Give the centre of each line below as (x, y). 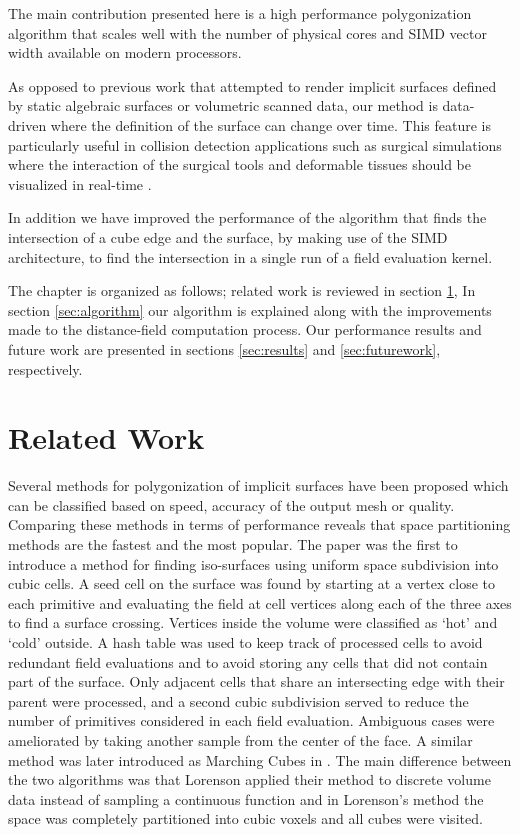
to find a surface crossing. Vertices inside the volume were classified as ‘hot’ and (253, 622)
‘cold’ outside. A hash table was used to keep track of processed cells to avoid (245, 641)
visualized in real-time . (80, 183)
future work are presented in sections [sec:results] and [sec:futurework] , (224, 348)
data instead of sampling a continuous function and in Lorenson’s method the (246, 798)
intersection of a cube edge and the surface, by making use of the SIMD (228, 236)
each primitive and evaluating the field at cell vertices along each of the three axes (260, 602)
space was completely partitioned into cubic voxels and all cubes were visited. (245, 818)
